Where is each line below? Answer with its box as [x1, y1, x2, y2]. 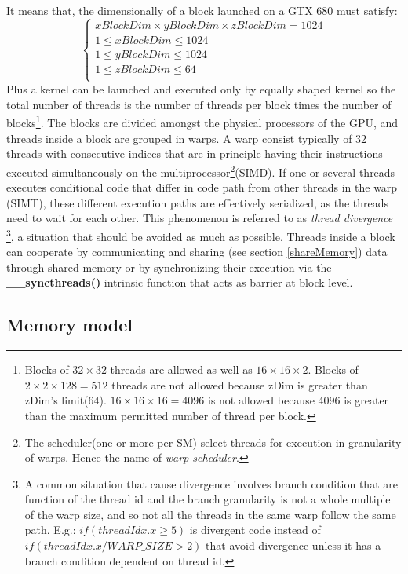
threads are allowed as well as [110, 361, 253, 378]
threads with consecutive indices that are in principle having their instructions [6, 145, 383, 162]
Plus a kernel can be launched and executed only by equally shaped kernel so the [6, 81, 396, 97]
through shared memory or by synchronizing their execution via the [6, 258, 332, 275]
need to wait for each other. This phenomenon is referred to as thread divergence [6, 210, 393, 226]
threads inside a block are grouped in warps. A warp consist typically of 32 [6, 130, 367, 146]
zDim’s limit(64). [24, 392, 107, 408]
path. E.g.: [24, 521, 76, 538]
